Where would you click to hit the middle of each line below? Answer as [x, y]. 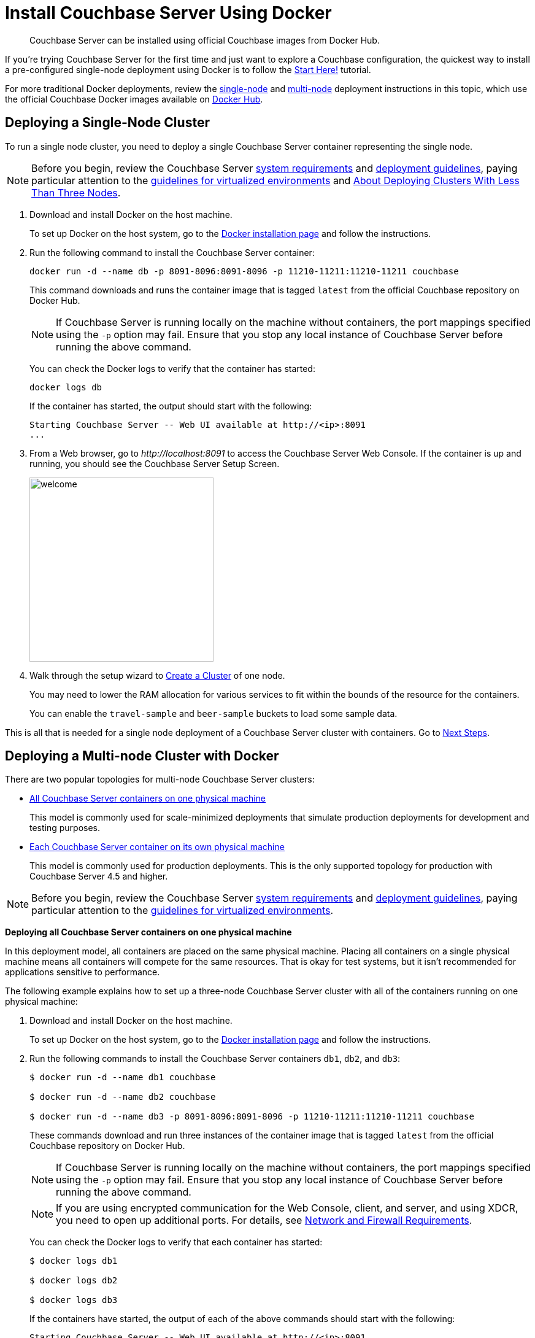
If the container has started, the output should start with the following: [171, 406]
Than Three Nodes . [76, 192]
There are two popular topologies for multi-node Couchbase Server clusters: [160, 779]
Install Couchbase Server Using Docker [168, 13]
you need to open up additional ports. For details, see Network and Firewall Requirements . [264, 1220]
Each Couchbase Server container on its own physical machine [157, 847]
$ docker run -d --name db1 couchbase [123, 1077]
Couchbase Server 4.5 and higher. [99, 876]
